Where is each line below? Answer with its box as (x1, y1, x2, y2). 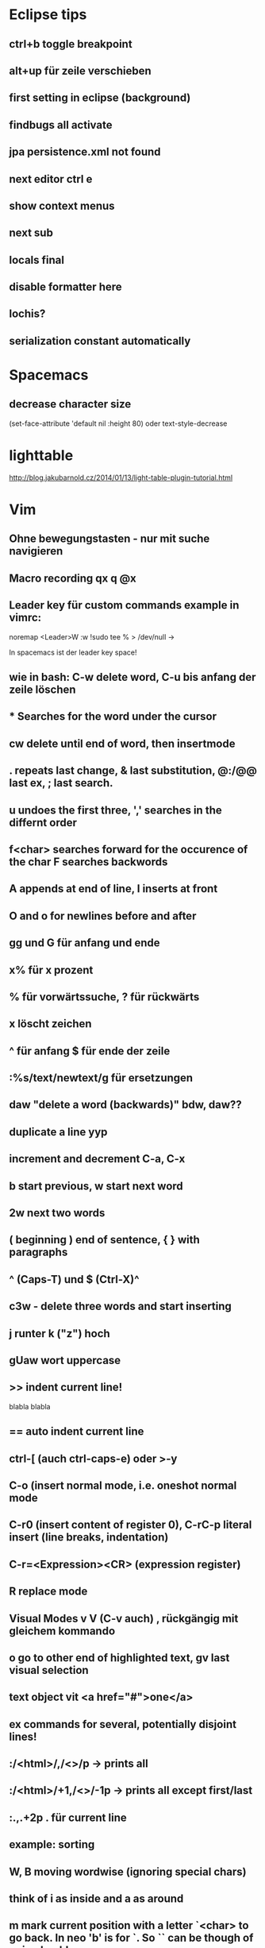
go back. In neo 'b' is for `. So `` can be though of (9, 1931, 254, 1945)
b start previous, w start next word (9, 1179, 183, 1192)
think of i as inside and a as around (9, 1892, 184, 1906)
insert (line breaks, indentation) (9, 1531, 169, 1544)
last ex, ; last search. (9, 776, 113, 790)
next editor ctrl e (9, 172, 93, 186)
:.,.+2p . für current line (9, 1811, 127, 1824)
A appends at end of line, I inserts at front (9, 882, 218, 895)
